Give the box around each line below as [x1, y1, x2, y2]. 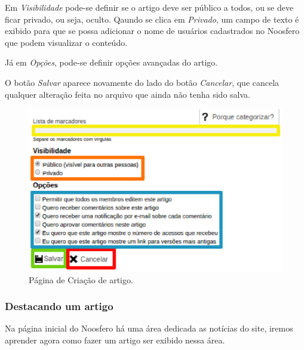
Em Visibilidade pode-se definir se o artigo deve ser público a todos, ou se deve [5, 1, 294, 13]
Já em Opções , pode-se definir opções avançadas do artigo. [5, 56, 218, 69]
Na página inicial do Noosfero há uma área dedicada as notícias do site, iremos [5, 322, 293, 334]
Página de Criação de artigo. [29, 273, 133, 286]
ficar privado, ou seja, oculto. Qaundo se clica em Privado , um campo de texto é [5, 13, 299, 25]
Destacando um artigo [5, 299, 113, 314]
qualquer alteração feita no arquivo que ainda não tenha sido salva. [5, 88, 250, 100]
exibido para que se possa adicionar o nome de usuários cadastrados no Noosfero [5, 24, 300, 37]
